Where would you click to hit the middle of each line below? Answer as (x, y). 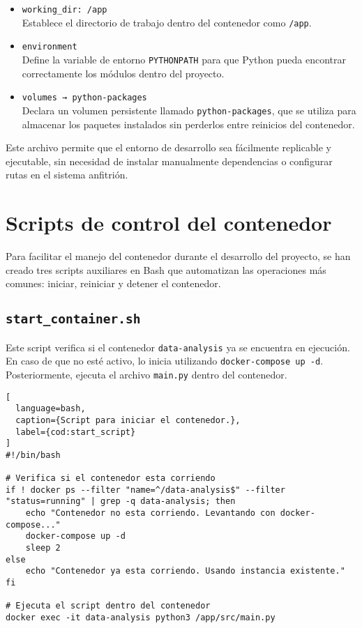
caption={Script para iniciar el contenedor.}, (128, 420)
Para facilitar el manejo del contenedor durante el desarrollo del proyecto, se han (178, 256)
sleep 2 (43, 548)
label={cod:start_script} (76, 432)
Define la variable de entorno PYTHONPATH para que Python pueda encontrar (184, 59)
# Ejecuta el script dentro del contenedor (108, 606)
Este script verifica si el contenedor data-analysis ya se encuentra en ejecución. (178, 347)
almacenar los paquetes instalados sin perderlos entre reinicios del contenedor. (188, 124)
